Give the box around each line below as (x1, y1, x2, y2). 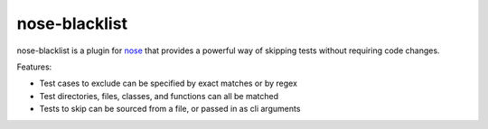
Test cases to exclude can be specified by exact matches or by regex (39, 78, 298, 89)
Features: (16, 61, 52, 72)
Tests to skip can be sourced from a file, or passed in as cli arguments (39, 104, 301, 115)
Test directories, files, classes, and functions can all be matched (39, 90, 279, 101)
